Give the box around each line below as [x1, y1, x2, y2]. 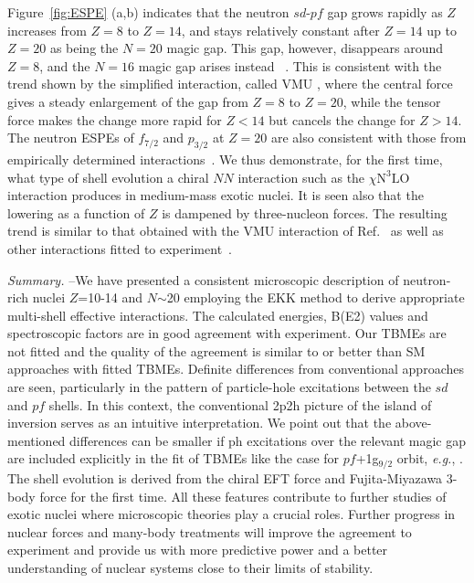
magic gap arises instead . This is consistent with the [138, 56, 442, 75]
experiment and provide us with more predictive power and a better [7, 540, 388, 559]
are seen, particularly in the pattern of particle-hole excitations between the [7, 377, 431, 397]
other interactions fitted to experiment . [7, 238, 232, 258]
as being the [49, 38, 119, 58]
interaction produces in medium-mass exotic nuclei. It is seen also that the [7, 185, 424, 205]
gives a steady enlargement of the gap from [7, 91, 248, 111]
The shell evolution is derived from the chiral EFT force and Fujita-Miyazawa [7, 468, 443, 487]
